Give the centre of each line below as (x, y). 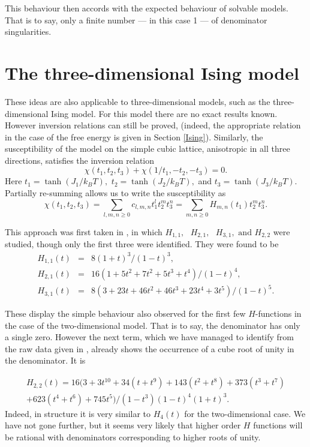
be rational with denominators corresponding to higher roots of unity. (133, 436)
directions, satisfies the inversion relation (80, 160)
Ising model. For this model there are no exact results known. (164, 113)
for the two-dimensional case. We (245, 413)
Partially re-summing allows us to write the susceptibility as (115, 193)
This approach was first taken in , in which (84, 231)
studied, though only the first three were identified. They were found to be (142, 244)
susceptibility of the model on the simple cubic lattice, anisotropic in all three (148, 148)
